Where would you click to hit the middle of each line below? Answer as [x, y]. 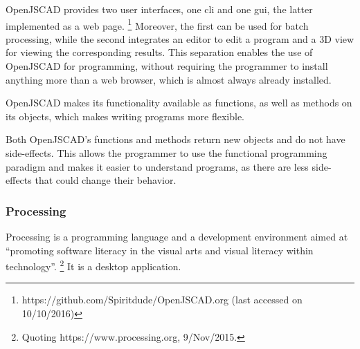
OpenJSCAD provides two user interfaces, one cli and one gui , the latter [159, 9]
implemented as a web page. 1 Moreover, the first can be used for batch [157, 24]
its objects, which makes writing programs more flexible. [125, 116]
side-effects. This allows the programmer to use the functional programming [166, 153]
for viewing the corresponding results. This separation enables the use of [159, 52]
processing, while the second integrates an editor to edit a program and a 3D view [180, 38]
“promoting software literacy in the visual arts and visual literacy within [160, 250]
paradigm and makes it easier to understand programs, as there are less [157, 166]
